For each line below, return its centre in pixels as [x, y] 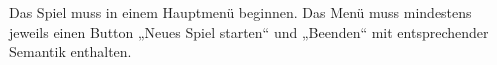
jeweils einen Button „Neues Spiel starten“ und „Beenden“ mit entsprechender [249, 31]
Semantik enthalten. [70, 51]
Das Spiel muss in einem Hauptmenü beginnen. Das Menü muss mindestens [240, 12]
